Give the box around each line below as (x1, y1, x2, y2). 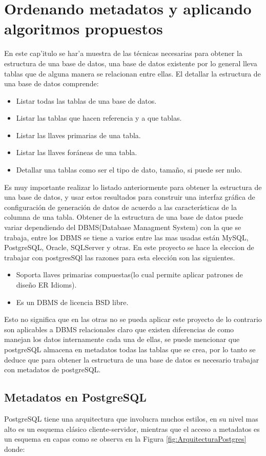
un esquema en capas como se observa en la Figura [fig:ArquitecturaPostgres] (4, 433, 247, 444)
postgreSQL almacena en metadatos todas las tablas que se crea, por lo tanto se (4, 344, 256, 354)
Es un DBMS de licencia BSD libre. (16, 296, 129, 307)
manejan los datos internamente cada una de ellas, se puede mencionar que (4, 334, 240, 345)
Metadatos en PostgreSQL (4, 389, 147, 405)
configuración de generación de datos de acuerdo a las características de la (4, 201, 237, 212)
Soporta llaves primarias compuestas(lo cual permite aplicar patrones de (16, 269, 243, 280)
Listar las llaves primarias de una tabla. (16, 129, 141, 140)
